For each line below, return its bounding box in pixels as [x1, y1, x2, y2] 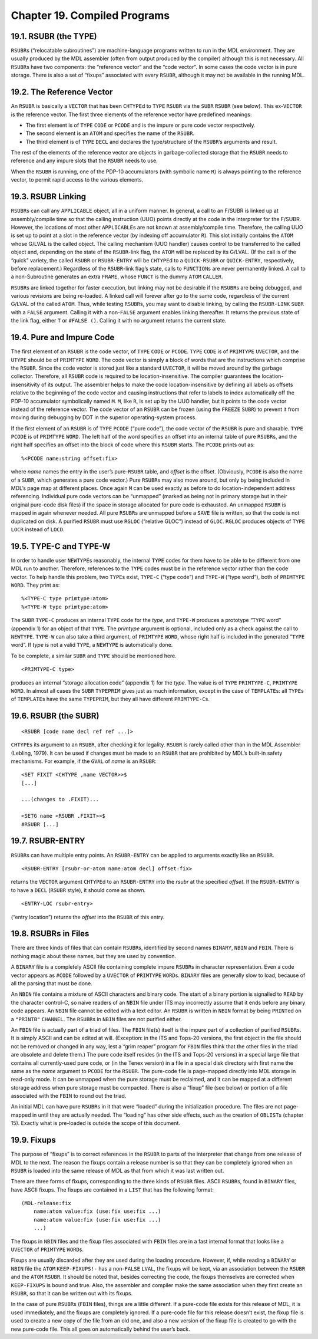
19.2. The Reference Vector [11, 87, 113, 97]
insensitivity [11, 381, 41, 388]
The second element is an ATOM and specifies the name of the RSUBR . [25, 130, 194, 137]
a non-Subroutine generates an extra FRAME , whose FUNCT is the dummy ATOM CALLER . [11, 273, 223, 280]
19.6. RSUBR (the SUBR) [11, 711, 100, 721]
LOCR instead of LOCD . [11, 525, 65, 533]
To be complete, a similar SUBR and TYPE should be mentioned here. [11, 652, 177, 659]
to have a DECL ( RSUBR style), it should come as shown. [11, 886, 146, 893]
